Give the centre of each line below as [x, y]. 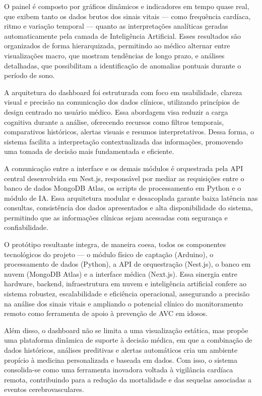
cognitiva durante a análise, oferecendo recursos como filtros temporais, [114, 122]
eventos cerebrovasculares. [44, 389]
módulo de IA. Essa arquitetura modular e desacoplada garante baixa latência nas [131, 197]
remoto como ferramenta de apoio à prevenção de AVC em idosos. [106, 313]
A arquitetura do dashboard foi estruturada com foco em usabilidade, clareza [123, 92]
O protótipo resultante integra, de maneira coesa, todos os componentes [115, 244]
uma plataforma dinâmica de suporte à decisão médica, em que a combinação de [128, 340]
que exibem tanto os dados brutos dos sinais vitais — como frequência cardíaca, [127, 16]
